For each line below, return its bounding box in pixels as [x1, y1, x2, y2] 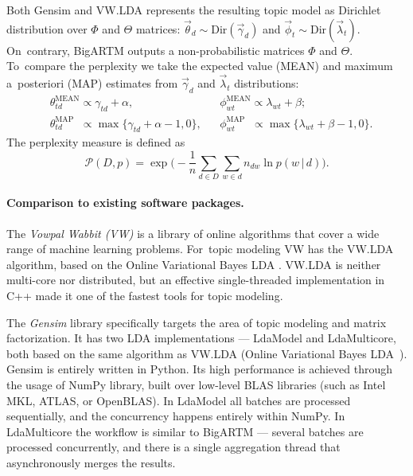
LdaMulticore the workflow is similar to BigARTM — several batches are [6, 423, 364, 439]
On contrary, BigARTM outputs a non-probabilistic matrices [6, 41, 305, 58]
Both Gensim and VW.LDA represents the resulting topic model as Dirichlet [6, 2, 381, 18]
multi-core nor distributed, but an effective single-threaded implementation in [6, 271, 385, 288]
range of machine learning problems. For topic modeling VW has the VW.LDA [6, 240, 394, 257]
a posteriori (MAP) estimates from [6, 75, 178, 91]
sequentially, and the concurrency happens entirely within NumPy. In [6, 408, 345, 424]
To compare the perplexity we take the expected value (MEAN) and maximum [6, 57, 393, 74]
